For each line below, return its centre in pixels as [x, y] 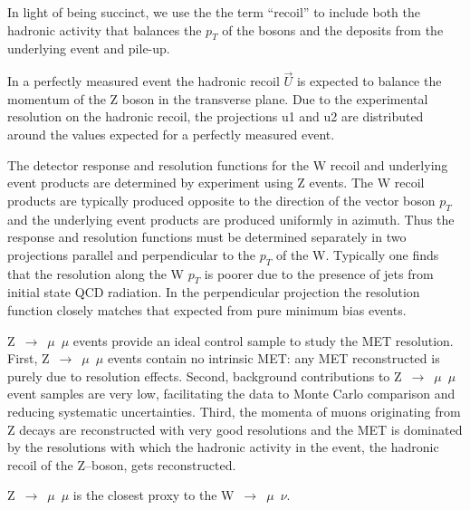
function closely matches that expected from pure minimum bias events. [207, 309]
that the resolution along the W [96, 273]
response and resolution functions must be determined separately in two [207, 237]
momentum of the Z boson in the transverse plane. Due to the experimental [218, 98]
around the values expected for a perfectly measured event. [171, 134]
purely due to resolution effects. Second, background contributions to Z [205, 375]
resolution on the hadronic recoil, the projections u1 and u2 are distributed [216, 116]
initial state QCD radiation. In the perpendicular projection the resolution [214, 292]
